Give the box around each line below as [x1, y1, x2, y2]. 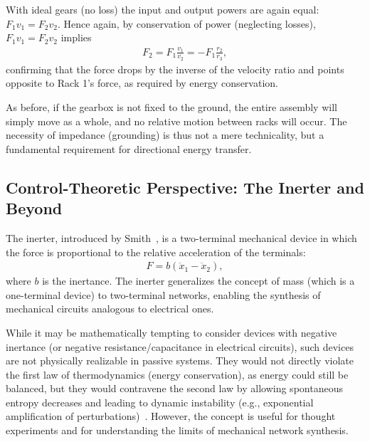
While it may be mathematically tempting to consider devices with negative [6, 325, 337, 340]
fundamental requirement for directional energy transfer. [6, 141, 252, 156]
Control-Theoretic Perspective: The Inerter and [6, 176, 364, 198]
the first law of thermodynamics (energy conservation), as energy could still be [6, 367, 349, 382]
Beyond [6, 197, 63, 219]
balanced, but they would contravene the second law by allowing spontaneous [6, 381, 343, 396]
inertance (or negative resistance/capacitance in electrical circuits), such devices [6, 339, 354, 354]
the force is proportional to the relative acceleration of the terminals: [6, 244, 306, 259]
